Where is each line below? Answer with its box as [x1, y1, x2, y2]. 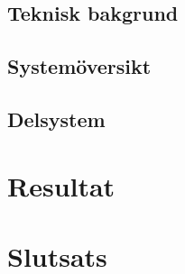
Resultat [7, 167, 116, 204]
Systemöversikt [7, 52, 152, 80]
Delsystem [7, 105, 106, 132]
